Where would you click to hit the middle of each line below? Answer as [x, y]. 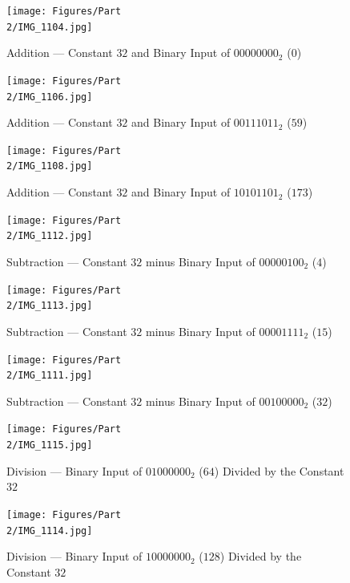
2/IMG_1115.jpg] [50, 445]
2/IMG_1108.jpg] [50, 166]
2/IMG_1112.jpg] [50, 236]
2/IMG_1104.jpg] [50, 27]
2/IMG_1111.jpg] [50, 376]
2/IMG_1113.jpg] [50, 306]
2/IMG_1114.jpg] [50, 530]
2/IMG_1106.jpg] [50, 97]
